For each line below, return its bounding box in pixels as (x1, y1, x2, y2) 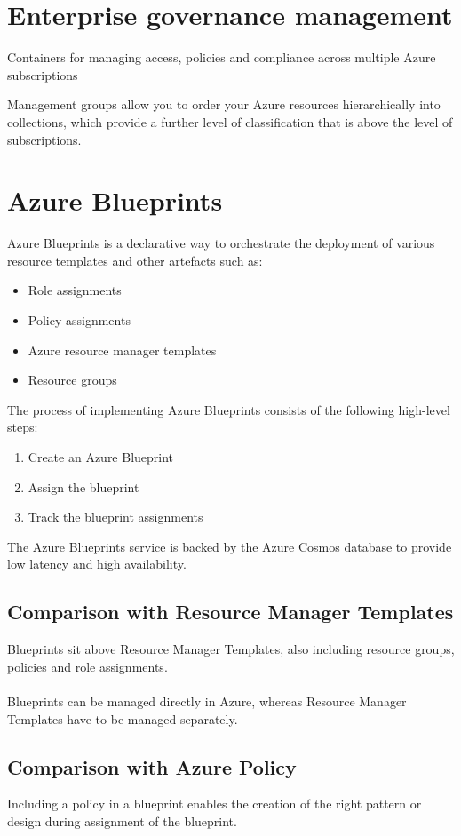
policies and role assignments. (7, 657, 168, 675)
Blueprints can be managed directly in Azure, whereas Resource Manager (7, 691, 407, 710)
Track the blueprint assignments (28, 507, 203, 526)
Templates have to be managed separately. (7, 709, 238, 728)
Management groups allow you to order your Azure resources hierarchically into (7, 95, 441, 114)
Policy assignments (28, 311, 131, 329)
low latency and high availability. (7, 554, 187, 573)
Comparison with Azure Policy (7, 752, 297, 780)
